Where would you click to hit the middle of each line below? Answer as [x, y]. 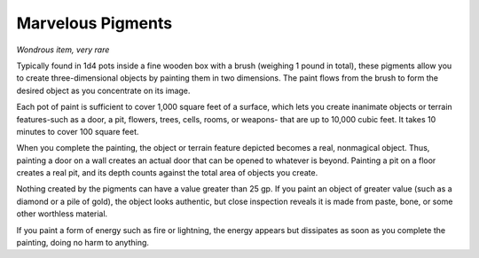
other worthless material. [62, 214]
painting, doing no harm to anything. [83, 243]
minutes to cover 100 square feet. [78, 131]
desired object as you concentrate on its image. [103, 90]
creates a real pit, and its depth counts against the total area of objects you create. [167, 173]
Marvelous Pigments [94, 23]
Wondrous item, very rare [63, 50]
